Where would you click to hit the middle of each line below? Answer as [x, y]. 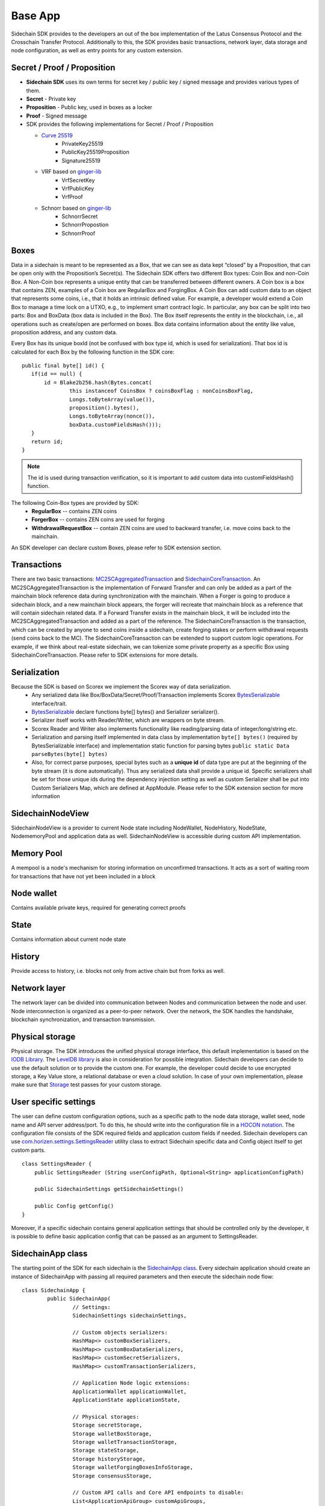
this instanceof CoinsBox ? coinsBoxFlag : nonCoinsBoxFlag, [162, 391]
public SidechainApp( [79, 1299]
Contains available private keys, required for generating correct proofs [98, 908]
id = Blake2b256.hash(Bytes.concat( [98, 382]
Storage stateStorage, [106, 1451]
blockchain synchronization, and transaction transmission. [83, 1019]
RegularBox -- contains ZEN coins [74, 511]
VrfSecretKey [78, 180]
